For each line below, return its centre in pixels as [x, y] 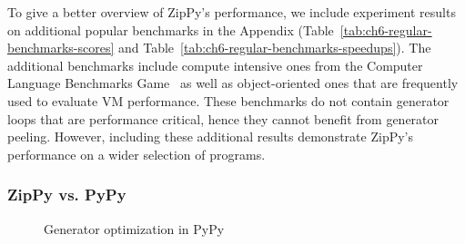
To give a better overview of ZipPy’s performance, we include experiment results [232, 12]
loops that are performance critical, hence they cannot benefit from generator [223, 118]
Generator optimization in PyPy [134, 228]
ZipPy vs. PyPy [67, 195]
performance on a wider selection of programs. [136, 154]
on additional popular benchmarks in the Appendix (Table [171, 29]
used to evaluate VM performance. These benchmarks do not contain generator [228, 100]
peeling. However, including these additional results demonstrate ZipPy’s [210, 137]
